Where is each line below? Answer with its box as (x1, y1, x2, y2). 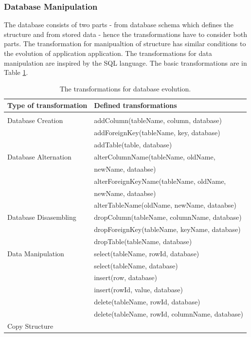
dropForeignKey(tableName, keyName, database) (94, 224, 241, 234)
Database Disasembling (7, 212, 76, 222)
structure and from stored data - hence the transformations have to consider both (4, 29, 247, 39)
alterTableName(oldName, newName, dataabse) (94, 200, 236, 210)
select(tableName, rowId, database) (94, 248, 199, 258)
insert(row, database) (94, 272, 158, 283)
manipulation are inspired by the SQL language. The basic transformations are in (4, 57, 247, 68)
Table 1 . (4, 67, 28, 77)
